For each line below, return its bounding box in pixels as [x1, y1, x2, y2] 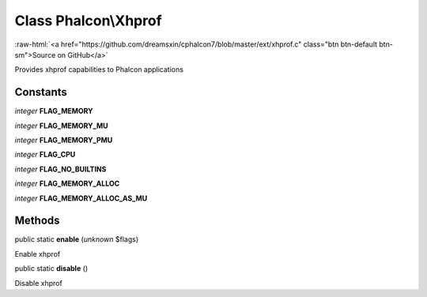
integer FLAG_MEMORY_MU [14, 121, 108, 130]
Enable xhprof [14, 249, 61, 258]
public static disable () [14, 264, 89, 273]
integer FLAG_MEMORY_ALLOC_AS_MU [14, 194, 148, 203]
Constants [14, 85, 67, 99]
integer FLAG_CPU [14, 150, 76, 160]
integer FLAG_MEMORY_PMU [14, 135, 113, 145]
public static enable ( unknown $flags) [14, 235, 139, 244]
